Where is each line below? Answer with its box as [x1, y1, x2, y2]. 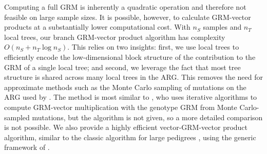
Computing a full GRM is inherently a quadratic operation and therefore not [4, 2, 246, 12]
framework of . [4, 142, 50, 152]
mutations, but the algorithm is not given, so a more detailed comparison [32, 112, 263, 122]
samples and [203, 21, 242, 32]
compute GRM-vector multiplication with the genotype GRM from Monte [4, 101, 237, 112]
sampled [4, 112, 30, 122]
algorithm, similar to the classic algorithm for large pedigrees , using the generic [4, 131, 256, 142]
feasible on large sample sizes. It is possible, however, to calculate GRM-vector [4, 11, 251, 22]
